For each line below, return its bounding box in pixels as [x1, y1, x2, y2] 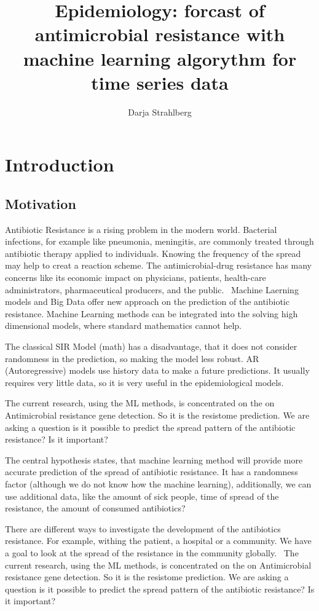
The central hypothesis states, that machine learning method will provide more [5, 453, 303, 466]
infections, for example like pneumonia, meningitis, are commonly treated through [5, 235, 314, 248]
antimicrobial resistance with [34, 22, 285, 47]
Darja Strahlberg [128, 105, 192, 118]
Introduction [5, 152, 114, 177]
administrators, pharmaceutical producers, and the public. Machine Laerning [5, 283, 299, 296]
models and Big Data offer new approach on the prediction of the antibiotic [5, 295, 289, 308]
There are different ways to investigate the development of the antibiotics [5, 522, 281, 535]
